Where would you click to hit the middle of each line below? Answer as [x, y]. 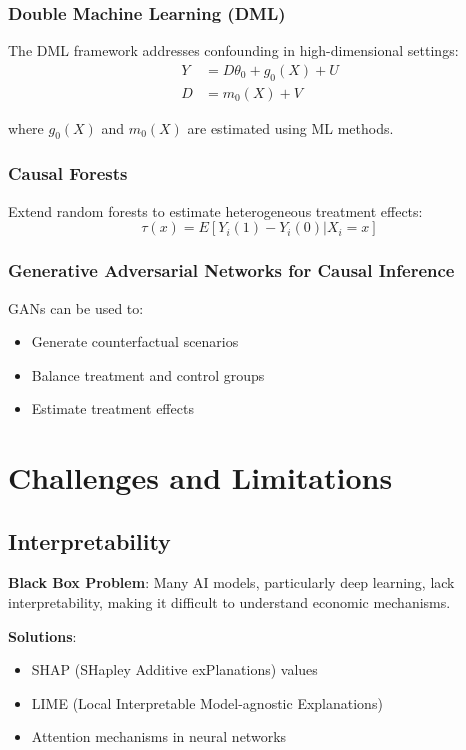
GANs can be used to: [76, 307]
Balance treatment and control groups [148, 374]
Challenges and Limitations [200, 477]
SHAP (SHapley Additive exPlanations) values [174, 669]
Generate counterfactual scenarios [135, 341]
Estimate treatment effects [112, 408]
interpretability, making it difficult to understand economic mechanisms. [229, 602]
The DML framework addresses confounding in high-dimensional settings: [233, 50]
